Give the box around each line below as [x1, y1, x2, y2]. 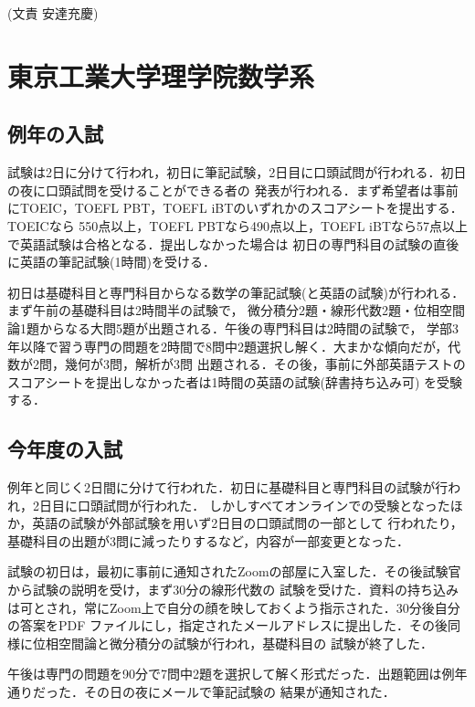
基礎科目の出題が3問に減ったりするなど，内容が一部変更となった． [7, 531, 409, 550]
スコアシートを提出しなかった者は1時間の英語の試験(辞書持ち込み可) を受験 [7, 372, 462, 391]
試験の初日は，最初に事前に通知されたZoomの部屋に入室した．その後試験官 [7, 562, 461, 581]
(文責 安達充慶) [7, 4, 99, 22]
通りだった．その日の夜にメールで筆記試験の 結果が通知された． [7, 682, 396, 702]
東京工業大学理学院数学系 [7, 57, 315, 94]
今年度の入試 [7, 435, 122, 463]
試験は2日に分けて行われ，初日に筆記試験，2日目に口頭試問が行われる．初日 [7, 163, 467, 182]
